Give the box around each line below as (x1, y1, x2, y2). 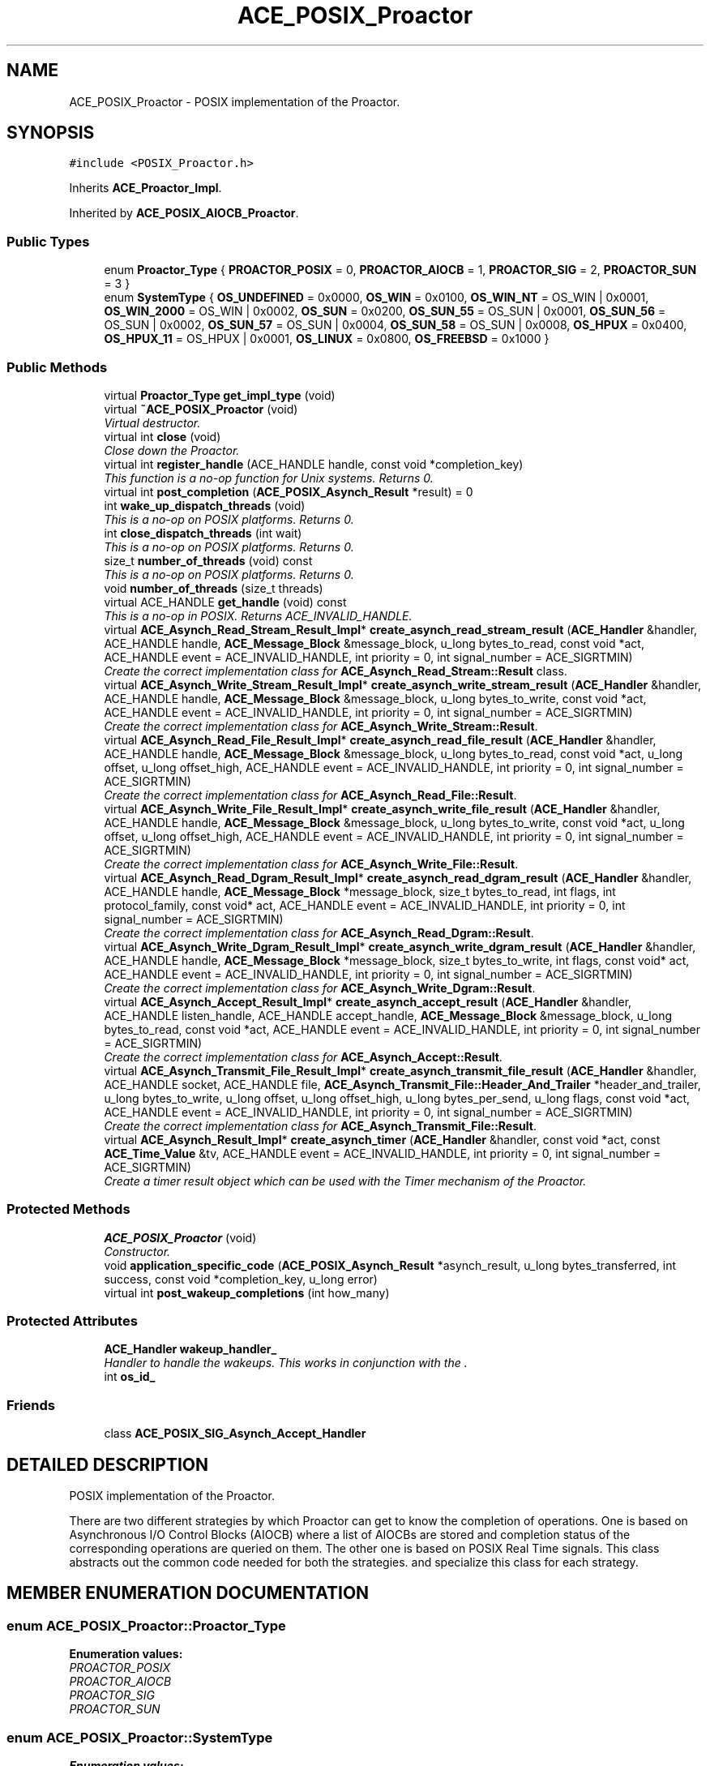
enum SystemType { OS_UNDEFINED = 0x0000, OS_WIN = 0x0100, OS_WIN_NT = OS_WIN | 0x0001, (104, 290, 649, 305)
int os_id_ (104, 1370, 156, 1384)
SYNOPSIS (6, 122, 95, 144)
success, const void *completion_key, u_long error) (104, 1271, 378, 1286)
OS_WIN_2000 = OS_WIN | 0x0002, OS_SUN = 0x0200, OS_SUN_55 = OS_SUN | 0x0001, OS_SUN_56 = (104, 304, 666, 319)
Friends (6, 1396, 55, 1413)
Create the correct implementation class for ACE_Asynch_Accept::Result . (104, 1049, 503, 1064)
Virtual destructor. (104, 415, 201, 430)
